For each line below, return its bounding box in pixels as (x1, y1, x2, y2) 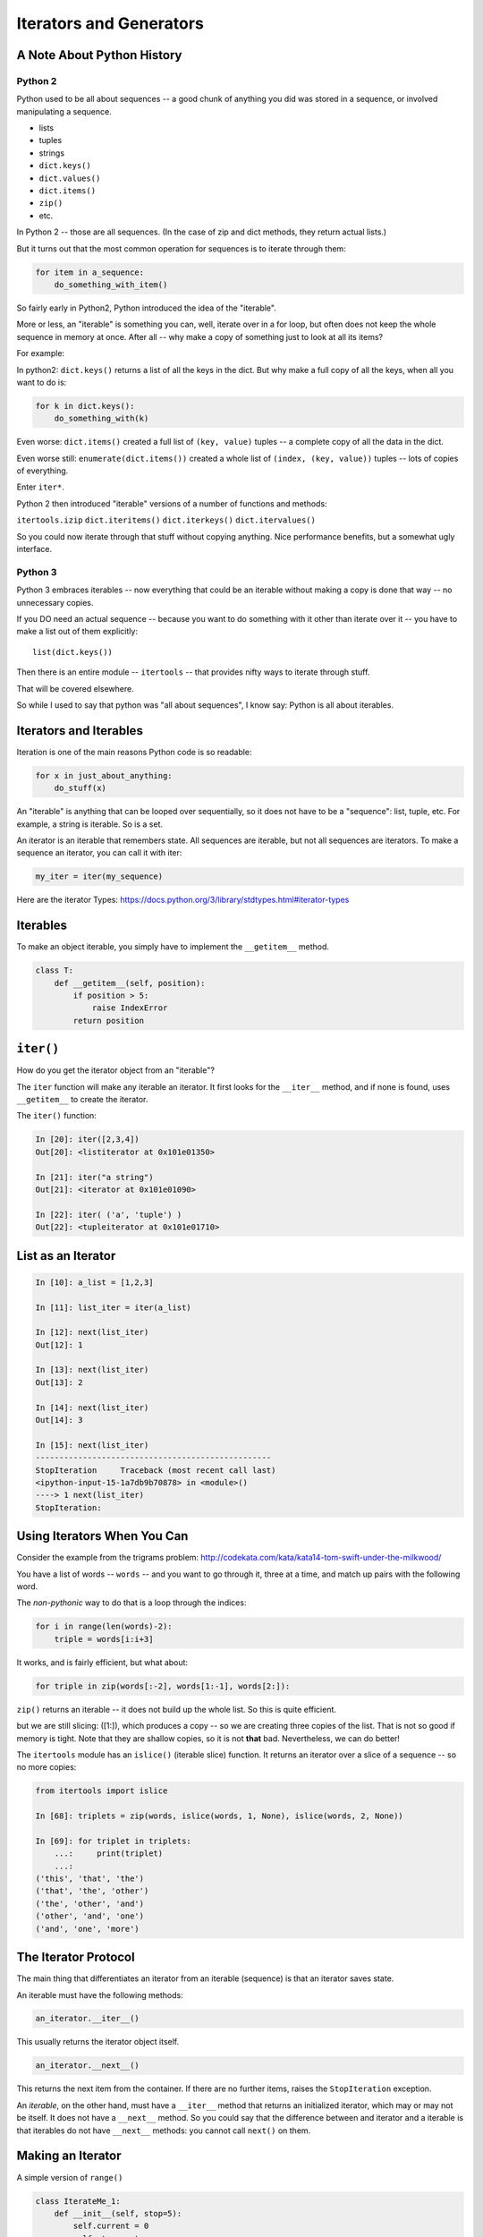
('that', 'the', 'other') (35, 1886, 149, 1896)
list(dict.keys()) (32, 647, 114, 657)
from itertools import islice (35, 1786, 168, 1796)
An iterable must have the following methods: (16, 1989, 183, 2000)
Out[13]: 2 (35, 1377, 83, 1387)
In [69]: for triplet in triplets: (35, 1835, 191, 1846)
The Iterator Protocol (16, 1950, 135, 1965)
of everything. (16, 465, 69, 476)
